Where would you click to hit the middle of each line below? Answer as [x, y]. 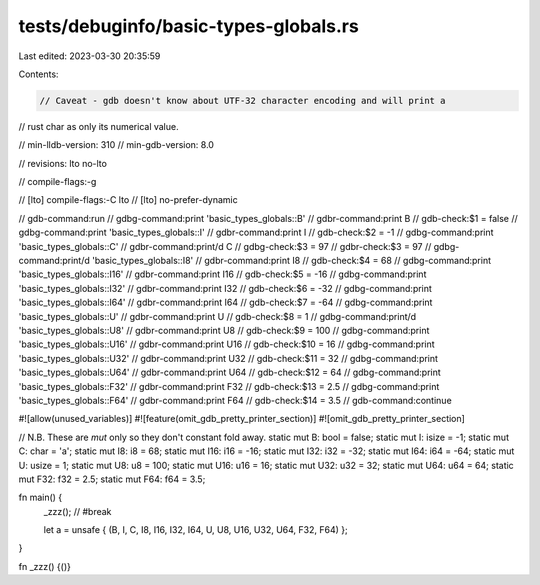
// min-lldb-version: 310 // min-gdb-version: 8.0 [116, 145]
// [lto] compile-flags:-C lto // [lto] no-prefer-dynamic [128, 200]
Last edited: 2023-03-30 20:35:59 [89, 56]
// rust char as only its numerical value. [98, 126]
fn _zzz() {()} [45, 566]
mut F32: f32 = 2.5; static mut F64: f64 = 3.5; [112, 479]
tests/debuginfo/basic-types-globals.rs [188, 26]
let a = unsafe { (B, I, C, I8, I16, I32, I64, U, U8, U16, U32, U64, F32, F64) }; [196, 530]
